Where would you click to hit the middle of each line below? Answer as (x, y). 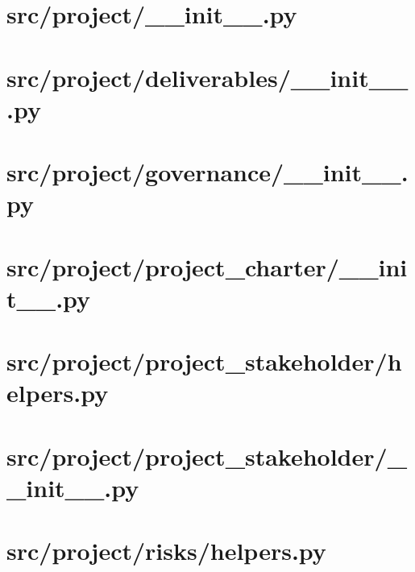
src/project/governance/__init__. (207, 172)
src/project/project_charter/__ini (207, 266)
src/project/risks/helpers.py (166, 551)
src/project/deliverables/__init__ (207, 77)
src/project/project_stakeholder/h (204, 361)
